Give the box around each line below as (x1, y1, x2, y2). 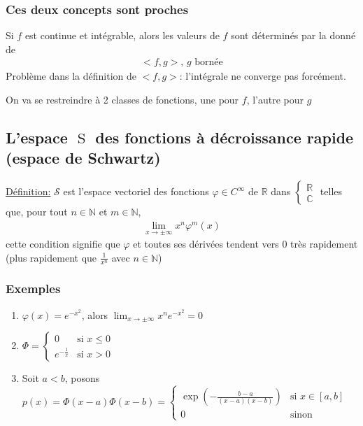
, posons (64, 371, 100, 385)
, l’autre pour (246, 92, 304, 107)
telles (320, 184, 343, 199)
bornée (194, 57, 223, 68)
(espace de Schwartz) (6, 147, 161, 169)
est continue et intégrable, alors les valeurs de (24, 28, 220, 43)
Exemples (6, 280, 61, 297)
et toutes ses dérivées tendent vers (133, 236, 279, 251)
